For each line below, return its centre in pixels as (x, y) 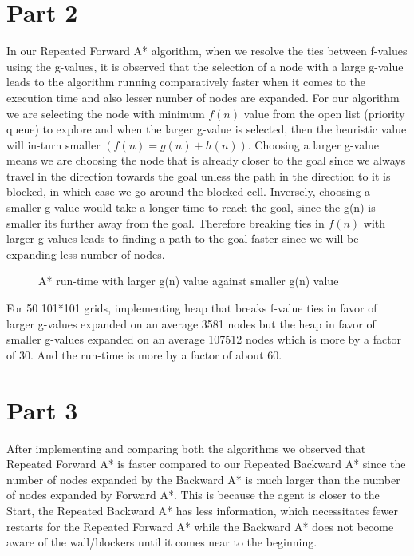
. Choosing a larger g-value (313, 144)
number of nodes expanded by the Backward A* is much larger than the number (203, 479)
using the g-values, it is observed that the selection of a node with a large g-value (205, 66)
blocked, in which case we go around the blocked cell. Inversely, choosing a (189, 191)
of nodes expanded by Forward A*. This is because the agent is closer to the (193, 495)
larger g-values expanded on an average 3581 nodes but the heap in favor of (191, 323)
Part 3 (42, 409)
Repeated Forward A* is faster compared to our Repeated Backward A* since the (206, 464)
